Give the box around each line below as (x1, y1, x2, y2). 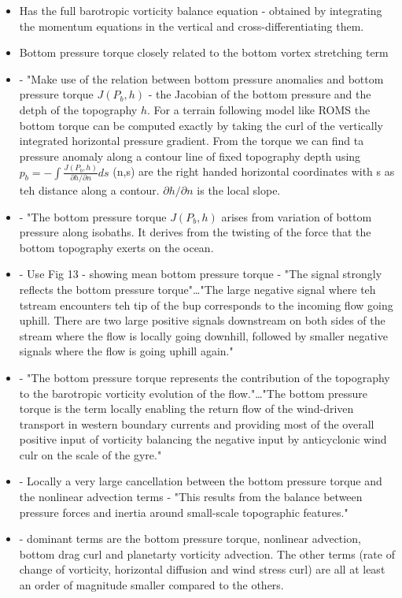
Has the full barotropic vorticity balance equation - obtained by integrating (19, 2, 382, 18)
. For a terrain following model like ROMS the (146, 101, 371, 117)
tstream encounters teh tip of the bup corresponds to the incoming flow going (19, 296, 393, 313)
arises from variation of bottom (221, 208, 372, 225)
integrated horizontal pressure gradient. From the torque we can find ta (19, 132, 364, 149)
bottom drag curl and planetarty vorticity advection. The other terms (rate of (19, 545, 395, 562)
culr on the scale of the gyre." (19, 446, 162, 462)
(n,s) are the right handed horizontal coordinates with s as (112, 163, 395, 180)
